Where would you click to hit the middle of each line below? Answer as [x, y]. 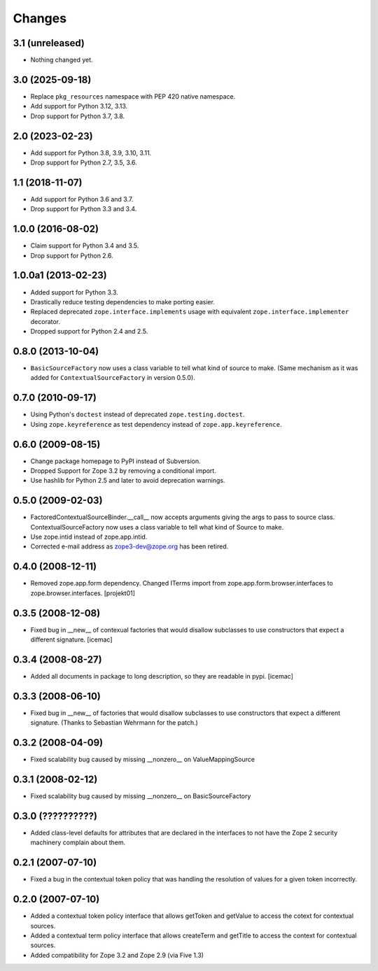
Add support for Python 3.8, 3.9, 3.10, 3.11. [91, 153]
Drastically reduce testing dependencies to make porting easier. [122, 302]
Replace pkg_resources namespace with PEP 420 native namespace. [133, 96]
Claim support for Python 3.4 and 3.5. [85, 246]
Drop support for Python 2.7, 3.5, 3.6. [84, 163]
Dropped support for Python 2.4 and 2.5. [89, 332]
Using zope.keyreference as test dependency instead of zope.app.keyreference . [156, 424]
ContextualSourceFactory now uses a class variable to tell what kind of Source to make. [157, 527]
